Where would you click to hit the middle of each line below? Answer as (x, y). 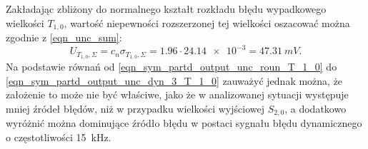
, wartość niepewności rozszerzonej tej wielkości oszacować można (207, 22)
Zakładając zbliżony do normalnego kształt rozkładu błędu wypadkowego (166, 9)
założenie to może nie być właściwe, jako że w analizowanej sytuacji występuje (177, 94)
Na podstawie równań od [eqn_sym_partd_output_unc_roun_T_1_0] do (171, 66)
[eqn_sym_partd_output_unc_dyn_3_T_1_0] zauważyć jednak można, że (174, 80)
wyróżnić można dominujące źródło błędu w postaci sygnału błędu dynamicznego (184, 123)
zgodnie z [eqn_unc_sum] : (64, 37)
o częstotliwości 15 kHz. (59, 137)
